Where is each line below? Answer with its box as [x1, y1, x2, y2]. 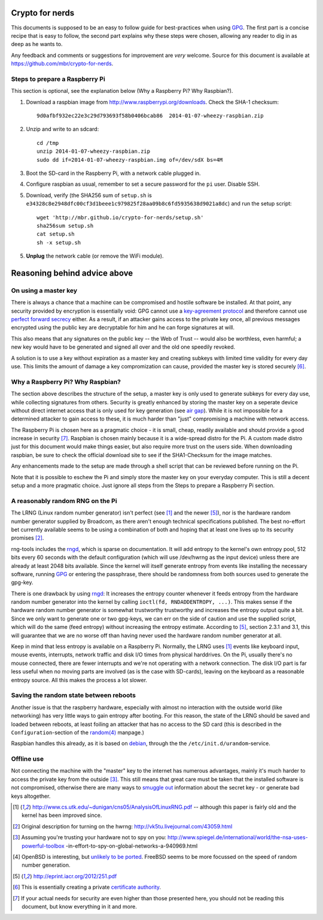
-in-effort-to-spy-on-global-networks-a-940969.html [66, 842, 198, 849]
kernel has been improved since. [22, 812, 102, 819]
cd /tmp [36, 140, 59, 146]
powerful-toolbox [22, 842, 65, 849]
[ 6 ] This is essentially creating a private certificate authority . [13, 883, 161, 891]
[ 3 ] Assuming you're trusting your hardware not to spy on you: [13, 834, 167, 841]
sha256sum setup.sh [36, 222, 94, 229]
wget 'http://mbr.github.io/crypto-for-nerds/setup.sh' [36, 214, 204, 221]
